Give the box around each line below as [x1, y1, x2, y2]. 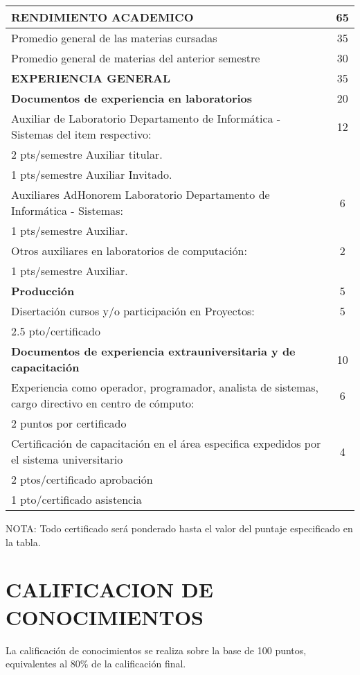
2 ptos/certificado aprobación [11, 471, 153, 487]
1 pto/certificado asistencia [11, 491, 142, 507]
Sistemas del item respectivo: [11, 126, 152, 142]
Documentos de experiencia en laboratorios [11, 90, 253, 106]
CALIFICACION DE [6, 575, 213, 604]
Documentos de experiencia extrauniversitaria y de [11, 343, 296, 359]
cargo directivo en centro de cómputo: [11, 395, 195, 411]
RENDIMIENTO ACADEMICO [11, 9, 194, 25]
